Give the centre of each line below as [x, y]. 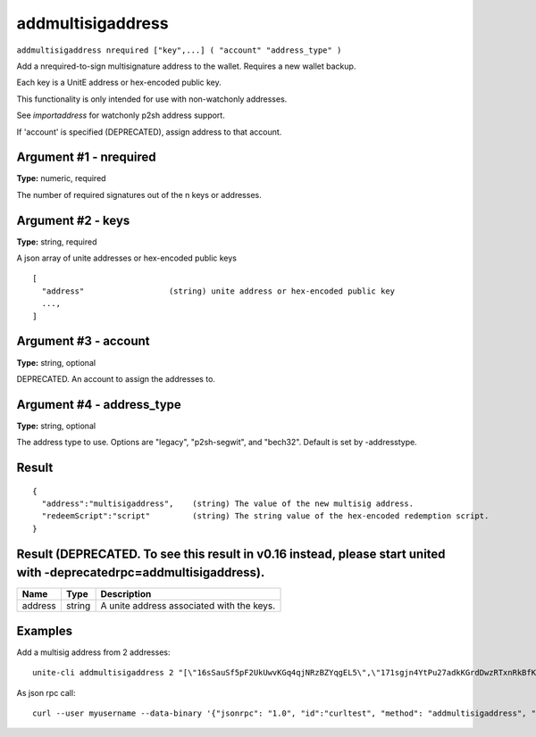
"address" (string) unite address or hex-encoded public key [218, 291]
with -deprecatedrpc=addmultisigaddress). [141, 572]
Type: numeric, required [61, 178]
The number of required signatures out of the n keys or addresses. [139, 195]
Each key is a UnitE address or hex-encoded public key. [119, 83]
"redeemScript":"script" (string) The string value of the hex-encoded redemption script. [265, 516]
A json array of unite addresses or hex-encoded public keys [126, 258]
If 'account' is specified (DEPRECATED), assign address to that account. [149, 132]
